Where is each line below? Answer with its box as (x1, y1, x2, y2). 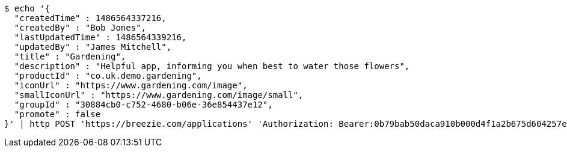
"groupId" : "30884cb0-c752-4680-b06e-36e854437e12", (14, 100, 273, 109)
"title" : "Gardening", (14, 52, 126, 61)
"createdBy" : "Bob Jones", (14, 23, 147, 32)
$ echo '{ (4, 4, 50, 13)
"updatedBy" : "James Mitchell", (14, 42, 172, 52)
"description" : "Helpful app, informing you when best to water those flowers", (14, 61, 410, 71)
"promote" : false (14, 109, 101, 119)
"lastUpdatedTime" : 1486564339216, (14, 32, 187, 42)
